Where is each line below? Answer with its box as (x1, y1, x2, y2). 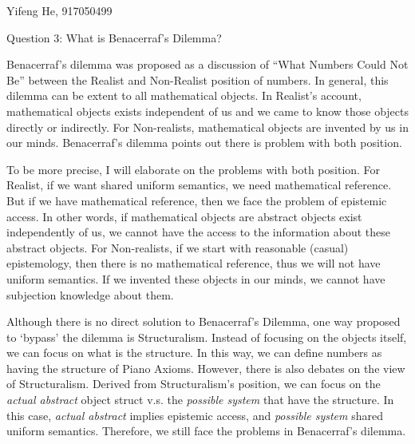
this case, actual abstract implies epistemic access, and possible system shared (6, 406, 383, 423)
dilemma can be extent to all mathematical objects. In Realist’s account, (6, 87, 362, 104)
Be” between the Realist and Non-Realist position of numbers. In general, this (6, 71, 389, 88)
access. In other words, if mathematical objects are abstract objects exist (6, 208, 362, 224)
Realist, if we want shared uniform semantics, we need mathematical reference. (6, 176, 392, 193)
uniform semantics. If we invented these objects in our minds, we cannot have (6, 270, 385, 287)
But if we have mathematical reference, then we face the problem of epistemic (6, 192, 387, 208)
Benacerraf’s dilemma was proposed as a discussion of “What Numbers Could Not (6, 56, 409, 73)
